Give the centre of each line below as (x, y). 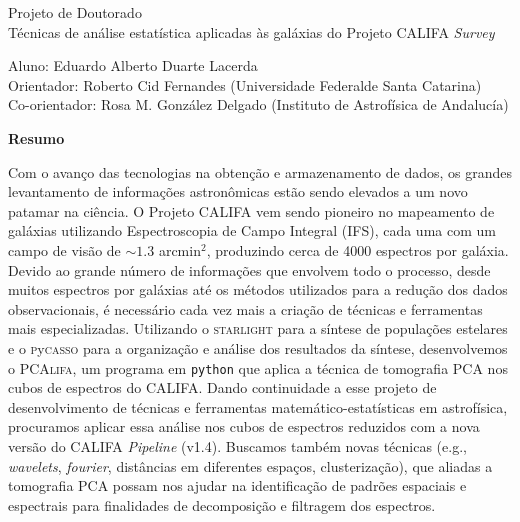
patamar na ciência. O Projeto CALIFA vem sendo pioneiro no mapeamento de (251, 210)
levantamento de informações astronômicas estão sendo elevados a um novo (238, 191)
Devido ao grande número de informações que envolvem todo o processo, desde (249, 269)
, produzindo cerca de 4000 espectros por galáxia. (357, 249)
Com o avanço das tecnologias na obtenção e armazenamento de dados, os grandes (260, 171)
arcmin (179, 249)
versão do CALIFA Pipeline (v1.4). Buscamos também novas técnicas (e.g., (237, 445)
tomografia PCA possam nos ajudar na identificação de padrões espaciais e (237, 485)
